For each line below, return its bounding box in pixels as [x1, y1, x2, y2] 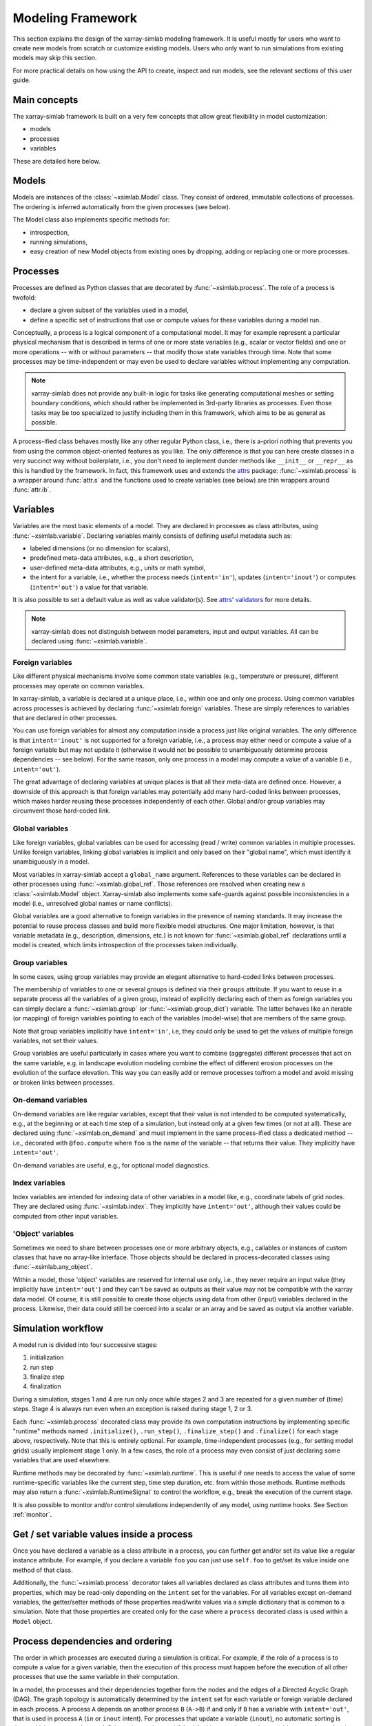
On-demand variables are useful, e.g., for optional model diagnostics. [12, 1161, 210, 1170]
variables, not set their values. [12, 1036, 99, 1045]
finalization [30, 1382, 61, 1390]
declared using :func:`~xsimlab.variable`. [31, 637, 147, 646]
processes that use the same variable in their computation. [12, 1673, 180, 1681]
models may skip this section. [12, 54, 97, 62]
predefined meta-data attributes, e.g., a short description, [30, 554, 194, 562]
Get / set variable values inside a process [12, 1528, 193, 1540]
